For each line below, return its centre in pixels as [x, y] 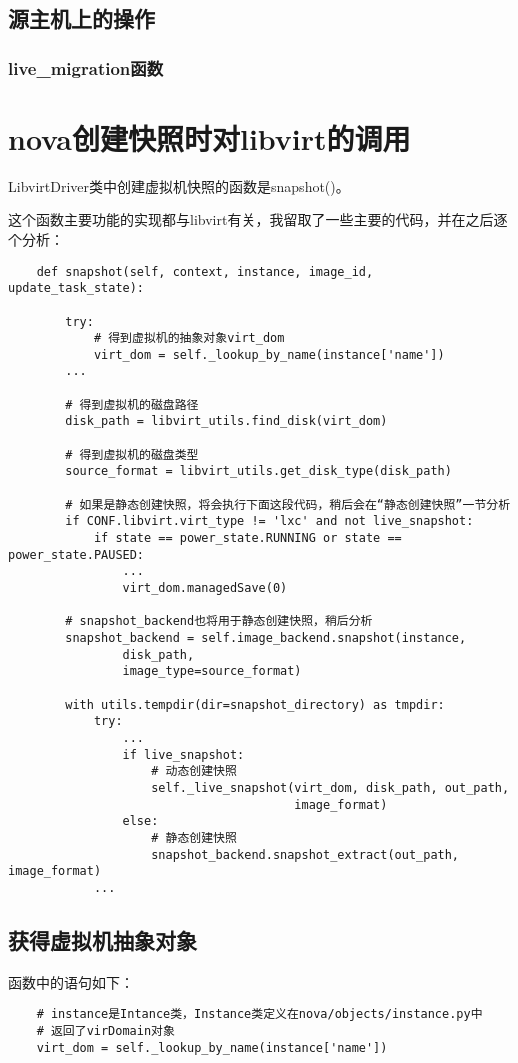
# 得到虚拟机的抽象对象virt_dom [189, 338]
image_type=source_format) [212, 671]
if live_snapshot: [183, 754]
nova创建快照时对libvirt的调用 [209, 137]
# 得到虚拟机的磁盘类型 [132, 454]
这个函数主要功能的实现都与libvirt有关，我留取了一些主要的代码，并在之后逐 [258, 219]
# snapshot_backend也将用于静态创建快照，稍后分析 [219, 621]
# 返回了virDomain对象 [105, 1030]
